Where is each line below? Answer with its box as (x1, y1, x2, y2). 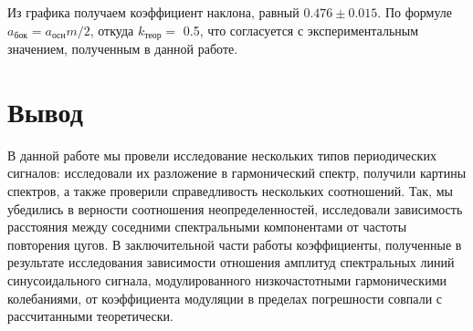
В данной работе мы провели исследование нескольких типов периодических (7, 145, 436, 164)
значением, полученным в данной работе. (7, 39, 238, 58)
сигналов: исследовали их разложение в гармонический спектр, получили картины (7, 163, 467, 182)
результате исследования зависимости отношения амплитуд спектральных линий (7, 253, 455, 272)
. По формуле (377, 3, 452, 21)
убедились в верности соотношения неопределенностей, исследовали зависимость (7, 199, 463, 218)
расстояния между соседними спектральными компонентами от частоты (7, 217, 407, 236)
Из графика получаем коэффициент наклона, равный (7, 3, 300, 21)
